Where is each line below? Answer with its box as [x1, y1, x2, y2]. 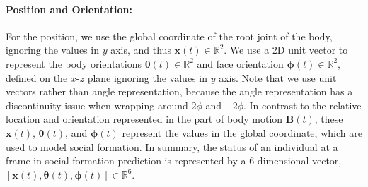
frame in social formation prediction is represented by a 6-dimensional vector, [6, 153, 342, 168]
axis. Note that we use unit [219, 70, 337, 85]
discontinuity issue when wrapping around [6, 97, 188, 112]
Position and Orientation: [6, 1, 132, 16]
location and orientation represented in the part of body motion [6, 111, 283, 126]
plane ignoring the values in [87, 70, 207, 85]
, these [314, 111, 343, 126]
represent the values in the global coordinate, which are [122, 125, 362, 140]
